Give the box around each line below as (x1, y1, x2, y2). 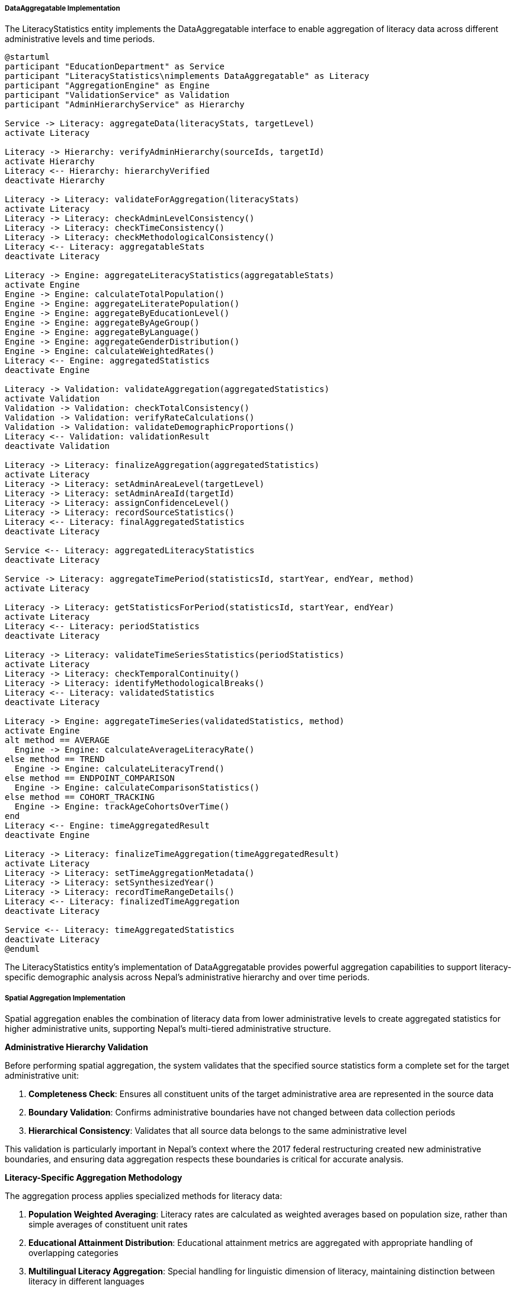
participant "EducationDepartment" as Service (5, 62, 225, 72)
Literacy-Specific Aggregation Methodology (5, 1172, 182, 1183)
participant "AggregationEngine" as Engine (5, 81, 210, 91)
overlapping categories (28, 1248, 118, 1258)
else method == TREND (5, 754, 105, 764)
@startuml (5, 52, 50, 62)
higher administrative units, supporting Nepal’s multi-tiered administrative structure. (5, 1024, 331, 1034)
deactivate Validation (5, 441, 110, 451)
